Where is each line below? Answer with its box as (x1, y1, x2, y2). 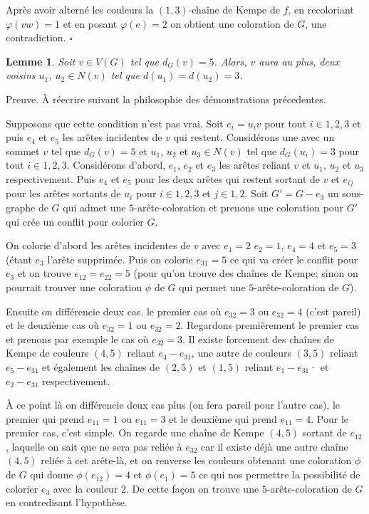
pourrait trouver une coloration (6, 279, 142, 294)
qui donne (30, 467, 73, 482)
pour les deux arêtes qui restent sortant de (135, 171, 320, 186)
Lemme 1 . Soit (6, 53, 76, 68)
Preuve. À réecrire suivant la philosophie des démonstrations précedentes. (6, 91, 326, 106)
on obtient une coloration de (170, 16, 294, 31)
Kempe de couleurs (6, 345, 89, 360)
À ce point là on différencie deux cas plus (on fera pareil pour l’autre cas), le (6, 397, 341, 412)
